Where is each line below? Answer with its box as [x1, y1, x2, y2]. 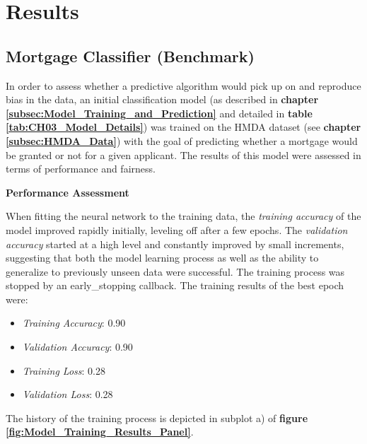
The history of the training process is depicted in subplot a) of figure [6, 410, 308, 425]
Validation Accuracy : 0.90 [22, 339, 133, 354]
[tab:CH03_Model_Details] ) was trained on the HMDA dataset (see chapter [6, 119, 361, 134]
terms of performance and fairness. [6, 161, 156, 176]
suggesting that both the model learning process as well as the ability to [6, 250, 319, 265]
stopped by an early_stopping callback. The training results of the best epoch [6, 278, 344, 293]
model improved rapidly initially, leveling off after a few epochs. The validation [6, 222, 348, 237]
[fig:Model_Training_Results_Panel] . [6, 424, 194, 439]
